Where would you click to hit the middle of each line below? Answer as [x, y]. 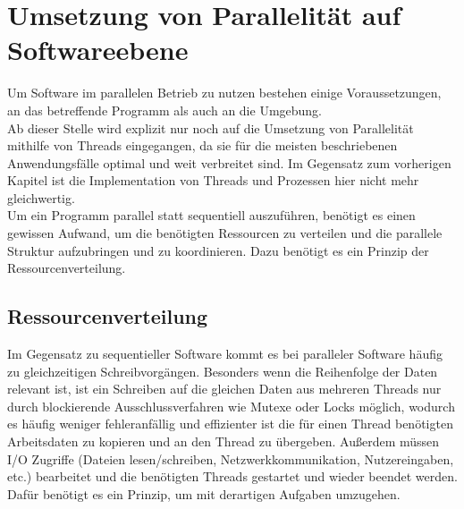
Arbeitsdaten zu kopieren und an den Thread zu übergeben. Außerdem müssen [224, 441]
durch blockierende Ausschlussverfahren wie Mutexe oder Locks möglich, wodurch [231, 406]
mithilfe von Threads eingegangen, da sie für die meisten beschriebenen [202, 145]
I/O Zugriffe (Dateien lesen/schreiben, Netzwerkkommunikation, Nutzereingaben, [231, 458]
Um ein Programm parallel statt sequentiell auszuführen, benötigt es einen [211, 215]
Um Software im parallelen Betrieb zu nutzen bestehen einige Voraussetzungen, [224, 93]
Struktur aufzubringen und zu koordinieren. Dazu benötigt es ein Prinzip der [218, 250]
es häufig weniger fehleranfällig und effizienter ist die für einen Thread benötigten [230, 424]
